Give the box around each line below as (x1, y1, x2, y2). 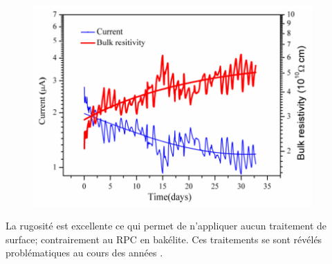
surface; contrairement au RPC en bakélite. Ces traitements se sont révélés (6, 232, 322, 246)
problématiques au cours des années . (6, 245, 163, 260)
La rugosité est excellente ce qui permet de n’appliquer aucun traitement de (6, 218, 327, 233)
